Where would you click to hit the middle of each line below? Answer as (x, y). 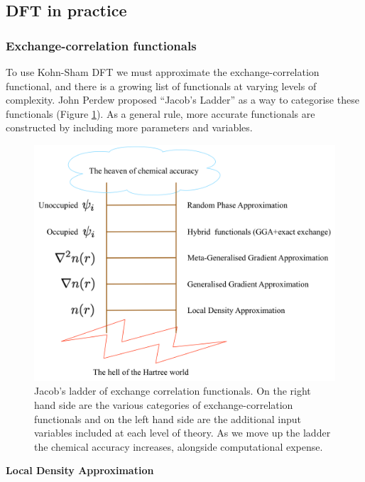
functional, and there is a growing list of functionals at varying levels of (161, 86)
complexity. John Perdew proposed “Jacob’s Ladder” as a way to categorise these (182, 100)
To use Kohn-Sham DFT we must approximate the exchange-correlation (163, 72)
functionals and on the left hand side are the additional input (168, 418)
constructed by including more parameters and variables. (129, 127)
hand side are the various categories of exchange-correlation (164, 405)
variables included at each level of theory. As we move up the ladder (182, 433)
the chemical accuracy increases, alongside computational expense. (179, 446)
